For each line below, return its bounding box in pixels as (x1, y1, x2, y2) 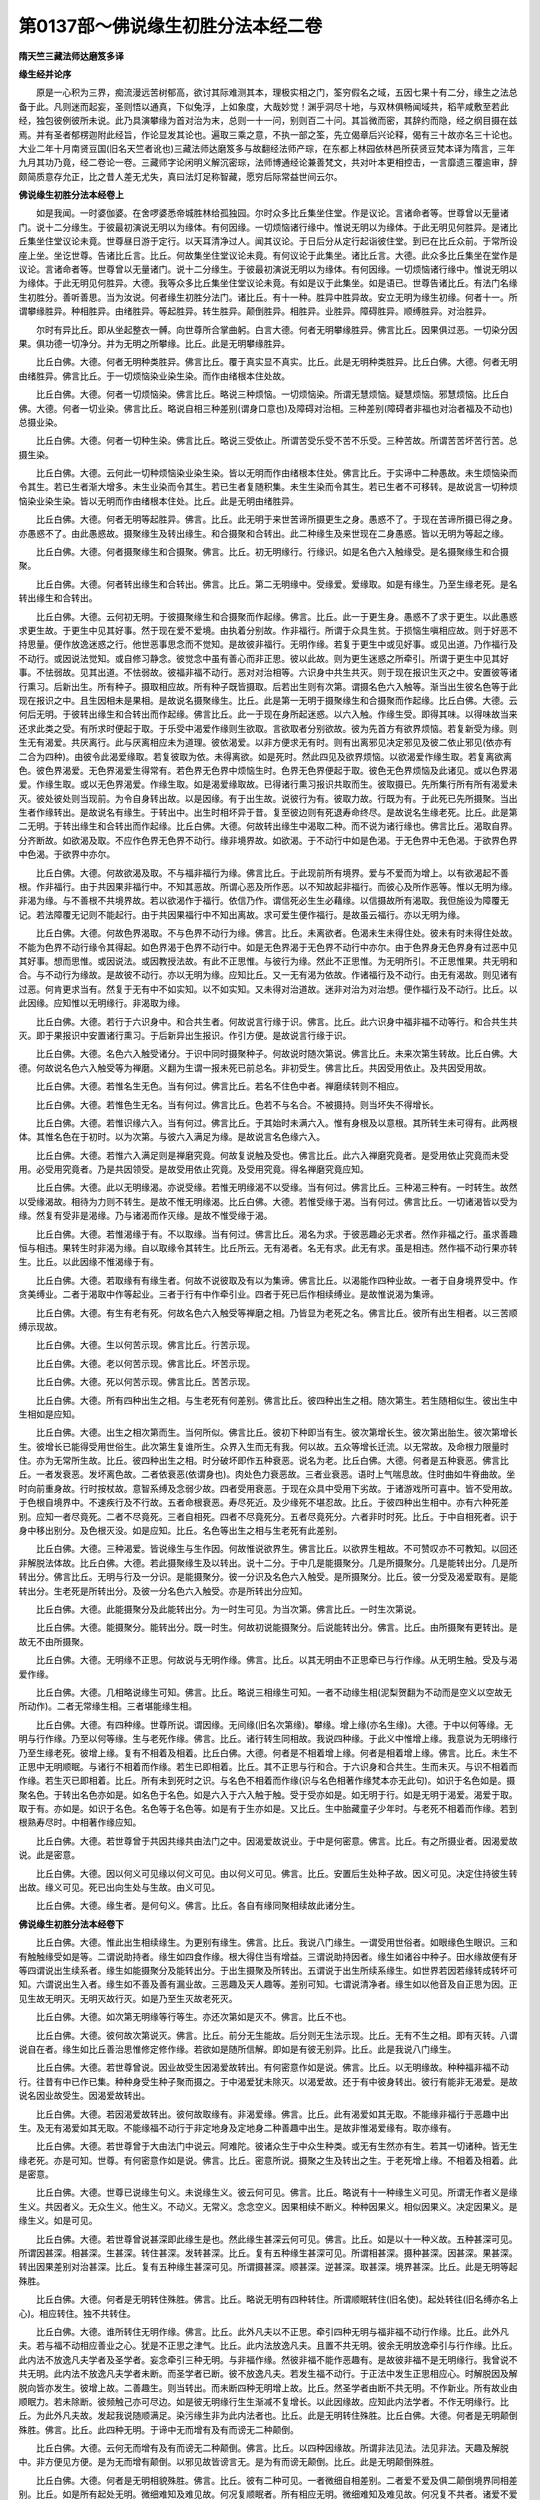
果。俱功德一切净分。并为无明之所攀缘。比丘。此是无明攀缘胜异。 (18, 337, 290, 349)
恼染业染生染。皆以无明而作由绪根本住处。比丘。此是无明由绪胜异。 (18, 495, 299, 507)
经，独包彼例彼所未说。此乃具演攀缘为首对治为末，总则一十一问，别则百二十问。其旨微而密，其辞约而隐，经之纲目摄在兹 (18, 115, 518, 127)
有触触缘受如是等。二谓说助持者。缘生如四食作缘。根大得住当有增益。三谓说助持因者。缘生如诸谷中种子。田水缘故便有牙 (18, 1950, 518, 1962)
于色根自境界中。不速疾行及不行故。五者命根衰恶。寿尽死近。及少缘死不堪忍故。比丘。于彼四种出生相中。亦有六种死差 (18, 1496, 509, 1509)
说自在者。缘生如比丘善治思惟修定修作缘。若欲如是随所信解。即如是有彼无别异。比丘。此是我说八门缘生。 (18, 2043, 457, 2055)
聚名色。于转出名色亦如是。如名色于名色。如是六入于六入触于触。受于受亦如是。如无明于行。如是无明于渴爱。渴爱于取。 (18, 1788, 518, 1800)
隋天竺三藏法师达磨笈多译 (18, 50, 124, 62)
